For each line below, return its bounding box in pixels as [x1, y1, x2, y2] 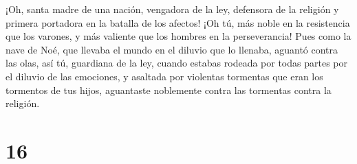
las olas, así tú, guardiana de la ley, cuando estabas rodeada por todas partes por [6, 56, 347, 70]
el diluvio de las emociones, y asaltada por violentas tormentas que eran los [6, 69, 323, 83]
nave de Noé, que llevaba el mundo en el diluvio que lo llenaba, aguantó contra [6, 42, 338, 56]
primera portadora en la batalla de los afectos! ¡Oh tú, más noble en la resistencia [6, 15, 350, 30]
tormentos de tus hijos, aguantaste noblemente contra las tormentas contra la [6, 82, 332, 97]
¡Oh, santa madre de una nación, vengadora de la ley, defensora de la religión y [6, 2, 339, 16]
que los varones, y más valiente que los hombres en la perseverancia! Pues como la [6, 29, 351, 43]
